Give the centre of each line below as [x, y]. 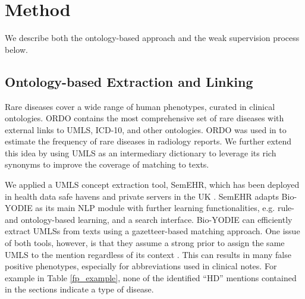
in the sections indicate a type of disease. [79, 289]
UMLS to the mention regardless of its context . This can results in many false [148, 254]
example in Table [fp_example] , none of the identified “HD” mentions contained [151, 277]
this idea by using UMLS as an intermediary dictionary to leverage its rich [141, 152]
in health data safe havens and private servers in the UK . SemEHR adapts [142, 196]
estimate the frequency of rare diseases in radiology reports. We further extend [148, 141]
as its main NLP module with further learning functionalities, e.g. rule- [165, 208]
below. [16, 49]
